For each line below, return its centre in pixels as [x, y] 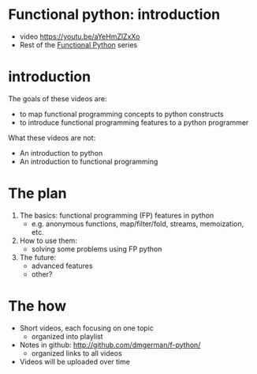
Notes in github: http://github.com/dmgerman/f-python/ [110, 345]
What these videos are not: [52, 138]
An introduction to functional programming [89, 161]
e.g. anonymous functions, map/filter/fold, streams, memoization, [138, 224]
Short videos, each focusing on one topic [86, 328]
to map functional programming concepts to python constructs [121, 114]
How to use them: [48, 240]
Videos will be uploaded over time [74, 361]
